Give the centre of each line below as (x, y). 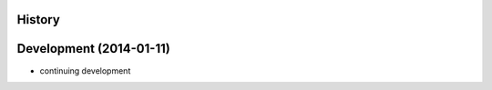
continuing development (85, 70)
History (39, 20)
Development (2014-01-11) (93, 49)
